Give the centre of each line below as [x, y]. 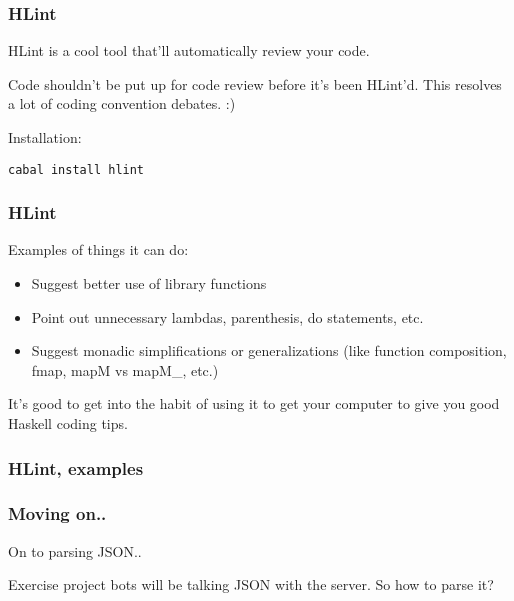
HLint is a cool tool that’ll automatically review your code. [189, 50]
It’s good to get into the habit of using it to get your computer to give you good [254, 403]
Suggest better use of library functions [149, 283]
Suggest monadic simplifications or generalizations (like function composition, [269, 350]
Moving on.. [57, 513]
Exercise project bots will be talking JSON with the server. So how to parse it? [251, 584]
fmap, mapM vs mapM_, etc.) [125, 369]
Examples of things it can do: [98, 249]
